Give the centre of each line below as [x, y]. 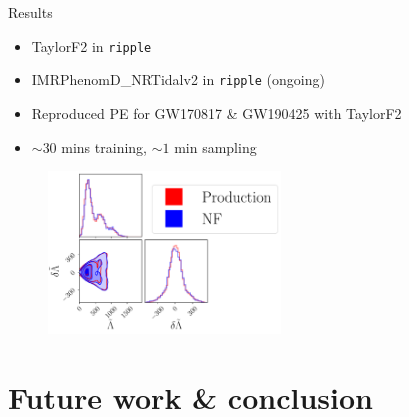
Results [30, 12]
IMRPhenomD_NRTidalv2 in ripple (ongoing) [178, 79]
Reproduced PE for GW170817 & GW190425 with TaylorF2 [216, 112]
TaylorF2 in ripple [91, 45]
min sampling [215, 146]
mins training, [104, 146]
